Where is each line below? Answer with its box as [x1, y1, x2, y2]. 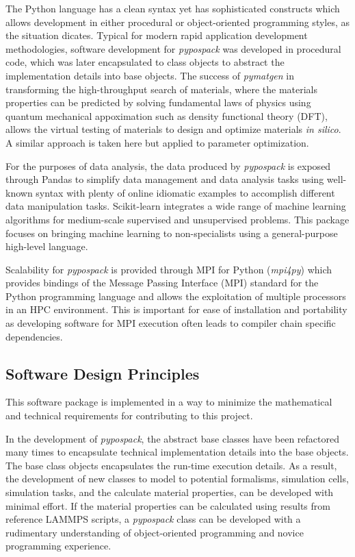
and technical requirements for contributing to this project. [5, 408, 253, 423]
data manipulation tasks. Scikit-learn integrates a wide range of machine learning [5, 199, 346, 213]
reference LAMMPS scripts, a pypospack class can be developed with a [5, 512, 301, 526]
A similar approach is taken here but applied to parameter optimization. [5, 135, 309, 149]
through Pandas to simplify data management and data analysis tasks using [5, 172, 324, 186]
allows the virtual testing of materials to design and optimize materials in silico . [5, 122, 341, 136]
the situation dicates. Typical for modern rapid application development [5, 28, 308, 42]
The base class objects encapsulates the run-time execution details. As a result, [5, 458, 337, 472]
